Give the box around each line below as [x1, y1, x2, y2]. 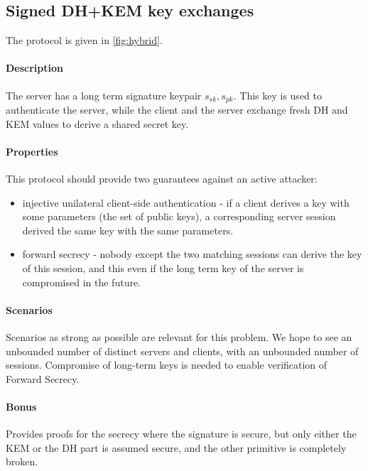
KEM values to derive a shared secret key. [6, 116, 189, 131]
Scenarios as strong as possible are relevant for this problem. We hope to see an [6, 329, 352, 344]
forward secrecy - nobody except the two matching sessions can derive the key [22, 247, 362, 261]
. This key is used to [233, 87, 322, 102]
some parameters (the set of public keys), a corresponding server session [22, 209, 336, 224]
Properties [6, 144, 58, 158]
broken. [6, 454, 38, 469]
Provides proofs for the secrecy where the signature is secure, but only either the [6, 426, 357, 441]
